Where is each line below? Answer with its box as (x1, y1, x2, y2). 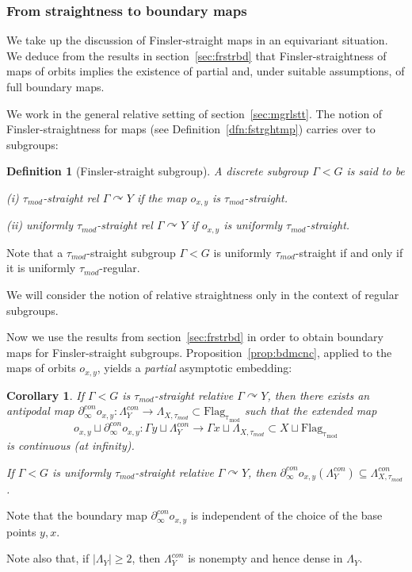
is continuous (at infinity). (6, 437, 135, 454)
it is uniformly (6, 259, 76, 276)
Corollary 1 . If (6, 386, 84, 403)
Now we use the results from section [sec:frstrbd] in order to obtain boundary (6, 328, 383, 345)
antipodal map (6, 402, 74, 419)
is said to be (346, 163, 405, 179)
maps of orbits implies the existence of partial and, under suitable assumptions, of (6, 63, 405, 79)
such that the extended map (244, 402, 377, 419)
